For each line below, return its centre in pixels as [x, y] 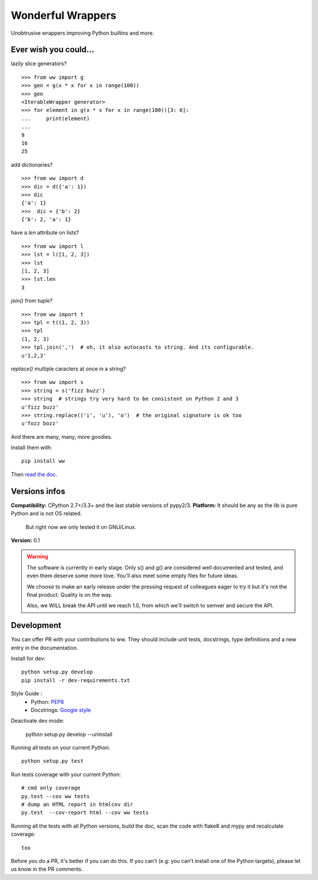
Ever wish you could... [52, 50]
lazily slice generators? [39, 64]
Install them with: [32, 448]
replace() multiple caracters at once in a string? [68, 369]
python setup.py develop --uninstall [69, 734]
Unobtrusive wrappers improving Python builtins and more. [82, 33]
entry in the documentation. [44, 647]
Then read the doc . [34, 474]
